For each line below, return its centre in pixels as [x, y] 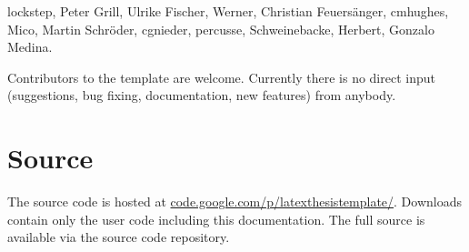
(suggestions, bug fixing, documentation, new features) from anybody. [202, 95]
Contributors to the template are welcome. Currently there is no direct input [221, 77]
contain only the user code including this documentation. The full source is [216, 219]
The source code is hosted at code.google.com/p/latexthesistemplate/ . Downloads [234, 202]
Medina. [30, 47]
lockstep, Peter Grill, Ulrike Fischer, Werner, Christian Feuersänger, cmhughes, [228, 11]
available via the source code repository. [119, 237]
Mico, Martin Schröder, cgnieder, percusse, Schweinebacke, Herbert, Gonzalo [221, 29]
